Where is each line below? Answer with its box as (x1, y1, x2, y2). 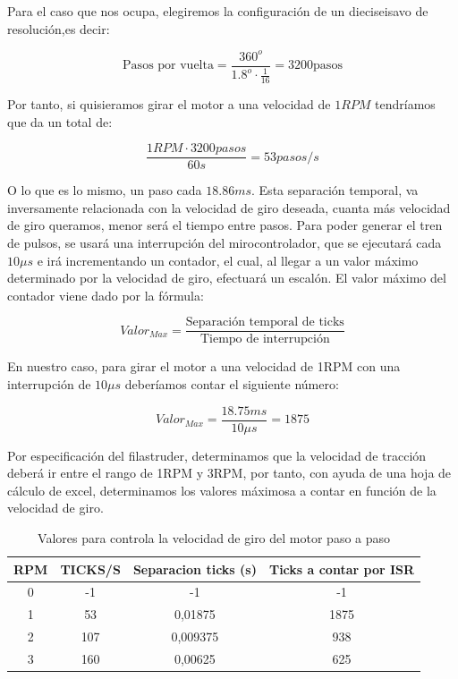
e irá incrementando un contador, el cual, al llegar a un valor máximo (37, 250, 419, 269)
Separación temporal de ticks (185, 316, 344, 329)
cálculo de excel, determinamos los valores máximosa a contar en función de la (7, 480, 437, 499)
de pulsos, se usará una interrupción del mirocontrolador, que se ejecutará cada (7, 233, 442, 251)
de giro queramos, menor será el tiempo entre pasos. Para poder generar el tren (7, 216, 443, 234)
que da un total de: (7, 112, 113, 131)
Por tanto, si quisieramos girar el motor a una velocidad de (7, 94, 331, 113)
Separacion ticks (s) (132, 559, 257, 578)
